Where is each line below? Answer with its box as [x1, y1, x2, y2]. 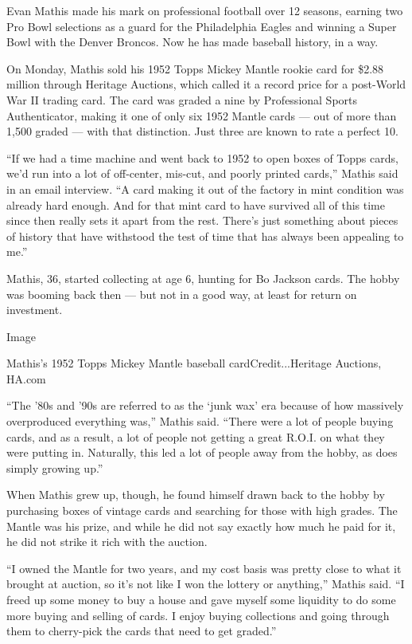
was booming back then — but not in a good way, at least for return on [6, 285, 357, 302]
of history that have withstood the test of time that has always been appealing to [6, 227, 404, 244]
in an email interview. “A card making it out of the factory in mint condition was [6, 180, 404, 197]
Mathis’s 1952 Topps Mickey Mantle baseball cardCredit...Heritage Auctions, [6, 355, 382, 371]
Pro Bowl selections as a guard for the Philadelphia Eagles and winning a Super [6, 18, 397, 34]
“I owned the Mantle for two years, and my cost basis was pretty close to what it [6, 560, 402, 576]
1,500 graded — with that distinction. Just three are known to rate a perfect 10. [6, 123, 398, 139]
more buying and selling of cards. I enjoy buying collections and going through [6, 607, 390, 623]
